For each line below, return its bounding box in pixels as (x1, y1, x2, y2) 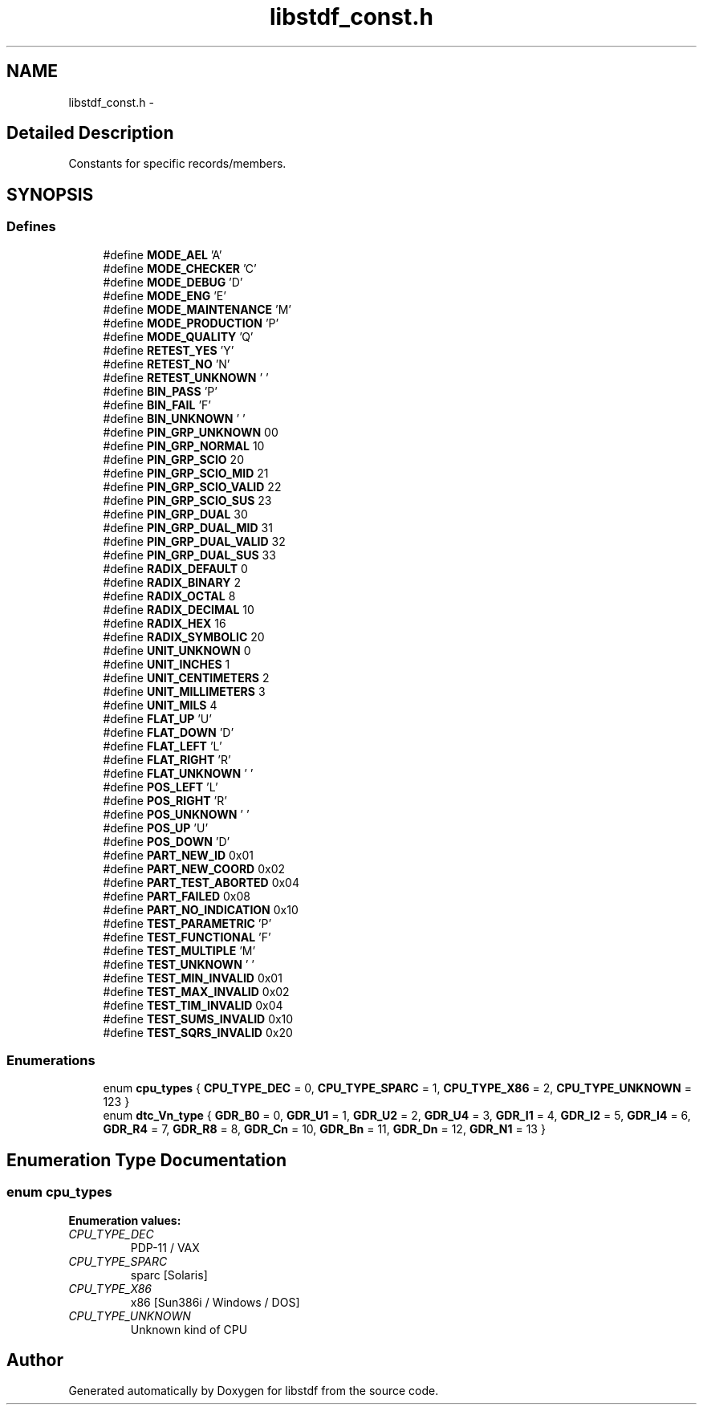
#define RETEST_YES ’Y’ (103, 343, 234, 357)
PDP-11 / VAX (130, 1240, 200, 1254)
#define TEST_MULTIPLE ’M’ (103, 943, 256, 958)
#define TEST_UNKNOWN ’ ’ (103, 957, 255, 971)
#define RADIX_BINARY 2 (103, 575, 241, 589)
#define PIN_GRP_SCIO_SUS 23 (103, 493, 272, 507)
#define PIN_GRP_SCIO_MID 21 (103, 466, 269, 480)
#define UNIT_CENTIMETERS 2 (103, 670, 270, 685)
